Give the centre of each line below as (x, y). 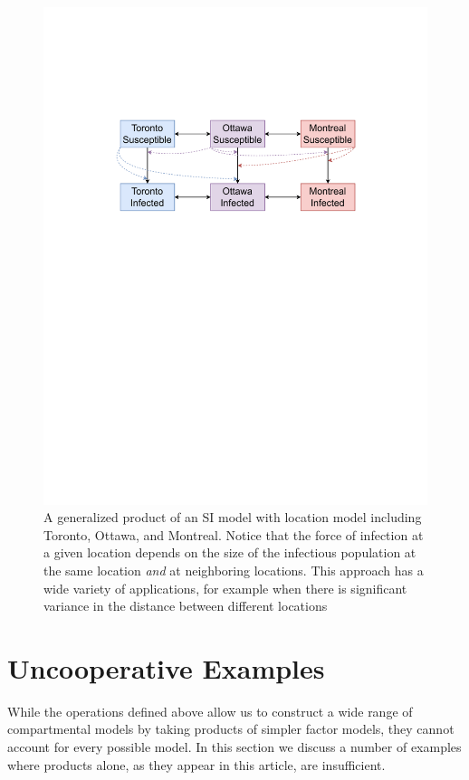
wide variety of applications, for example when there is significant (225, 588)
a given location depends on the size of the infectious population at (230, 552)
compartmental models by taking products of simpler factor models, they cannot (231, 729)
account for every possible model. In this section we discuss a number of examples (234, 747)
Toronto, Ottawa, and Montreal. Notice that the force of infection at (234, 534)
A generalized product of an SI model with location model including (233, 517)
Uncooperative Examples (166, 667)
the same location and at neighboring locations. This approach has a (234, 570)
